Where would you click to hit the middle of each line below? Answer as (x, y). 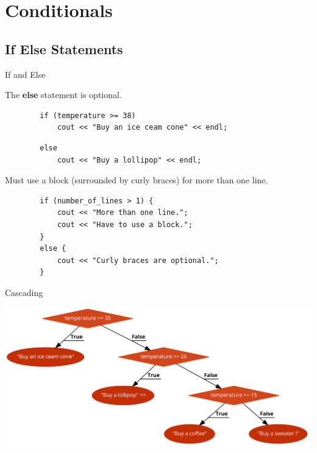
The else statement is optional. (63, 95)
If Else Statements (64, 48)
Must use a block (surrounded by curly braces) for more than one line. (137, 180)
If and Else (25, 74)
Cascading (24, 292)
